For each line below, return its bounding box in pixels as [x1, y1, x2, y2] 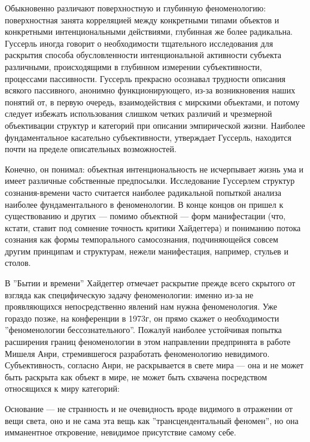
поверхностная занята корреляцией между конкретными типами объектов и [5, 13, 279, 26]
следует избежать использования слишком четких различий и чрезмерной [5, 107, 272, 120]
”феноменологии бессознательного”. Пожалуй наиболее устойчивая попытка [5, 323, 282, 336]
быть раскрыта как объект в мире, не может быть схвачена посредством [5, 370, 268, 383]
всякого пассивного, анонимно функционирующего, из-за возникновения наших [5, 84, 296, 96]
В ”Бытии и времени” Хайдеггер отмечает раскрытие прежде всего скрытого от [5, 277, 296, 289]
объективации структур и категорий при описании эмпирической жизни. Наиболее [5, 119, 305, 131]
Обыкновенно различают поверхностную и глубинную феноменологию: [5, 2, 266, 14]
